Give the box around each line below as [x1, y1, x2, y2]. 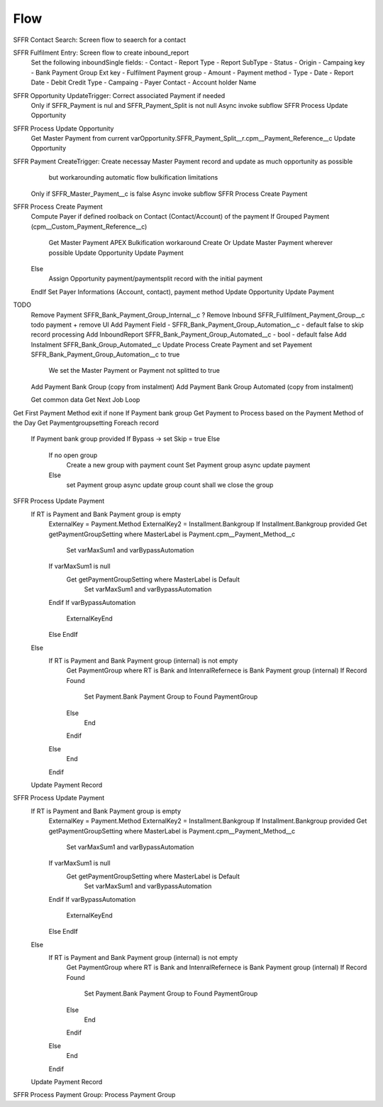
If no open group [48, 451, 98, 459]
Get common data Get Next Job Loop [30, 396, 140, 404]
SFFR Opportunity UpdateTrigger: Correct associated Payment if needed [13, 91, 226, 99]
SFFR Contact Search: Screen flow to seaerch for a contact [13, 36, 187, 44]
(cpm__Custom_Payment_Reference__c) [30, 222, 148, 231]
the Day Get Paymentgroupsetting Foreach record [13, 419, 159, 427]
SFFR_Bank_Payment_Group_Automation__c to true [30, 350, 180, 359]
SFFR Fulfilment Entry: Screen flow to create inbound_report [13, 48, 189, 57]
